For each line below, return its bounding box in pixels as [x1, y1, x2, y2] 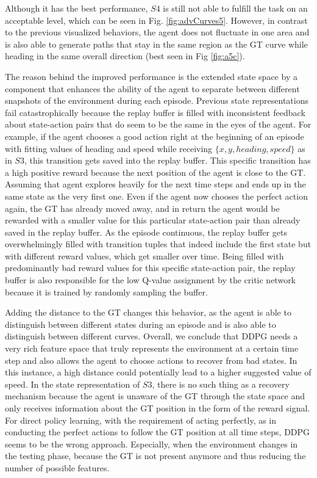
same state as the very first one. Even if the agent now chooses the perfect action [5, 189, 308, 202]
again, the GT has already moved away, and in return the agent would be [5, 201, 280, 214]
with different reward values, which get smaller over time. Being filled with [5, 249, 284, 262]
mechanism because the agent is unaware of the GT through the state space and [5, 389, 305, 402]
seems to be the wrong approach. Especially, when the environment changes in [5, 437, 298, 450]
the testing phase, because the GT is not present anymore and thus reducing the [5, 449, 306, 462]
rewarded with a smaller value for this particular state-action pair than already [5, 214, 301, 226]
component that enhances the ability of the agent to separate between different [5, 82, 300, 95]
